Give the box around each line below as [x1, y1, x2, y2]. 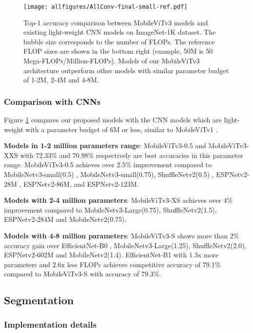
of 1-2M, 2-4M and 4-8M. [23, 75, 99, 85]
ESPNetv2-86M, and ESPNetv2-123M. [23, 178, 139, 189]
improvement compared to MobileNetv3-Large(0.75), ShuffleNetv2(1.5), [4, 204, 217, 215]
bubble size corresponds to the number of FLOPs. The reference [23, 36, 215, 46]
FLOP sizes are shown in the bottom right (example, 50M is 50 [23, 46, 213, 56]
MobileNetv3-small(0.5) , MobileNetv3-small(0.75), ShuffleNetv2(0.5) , [4, 169, 214, 179]
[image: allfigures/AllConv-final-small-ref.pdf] [23, 3, 188, 10]
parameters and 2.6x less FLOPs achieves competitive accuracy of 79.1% [4, 259, 221, 269]
